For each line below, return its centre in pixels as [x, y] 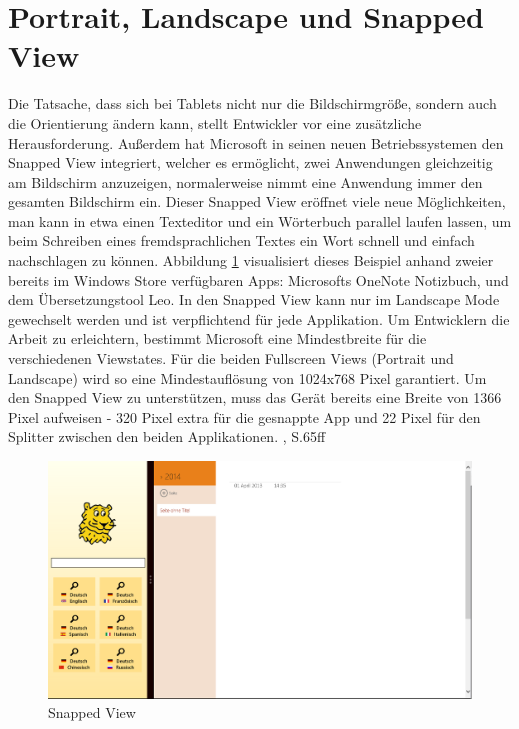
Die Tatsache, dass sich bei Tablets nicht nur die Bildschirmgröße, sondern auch [252, 103]
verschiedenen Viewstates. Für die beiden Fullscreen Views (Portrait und [231, 358]
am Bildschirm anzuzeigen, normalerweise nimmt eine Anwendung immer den [245, 181]
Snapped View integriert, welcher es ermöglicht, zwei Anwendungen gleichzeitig [250, 162]
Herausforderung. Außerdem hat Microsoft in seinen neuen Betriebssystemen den [256, 142]
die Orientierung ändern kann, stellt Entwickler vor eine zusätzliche [215, 122]
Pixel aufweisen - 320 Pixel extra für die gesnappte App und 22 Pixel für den [244, 416]
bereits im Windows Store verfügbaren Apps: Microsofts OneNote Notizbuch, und [258, 279]
